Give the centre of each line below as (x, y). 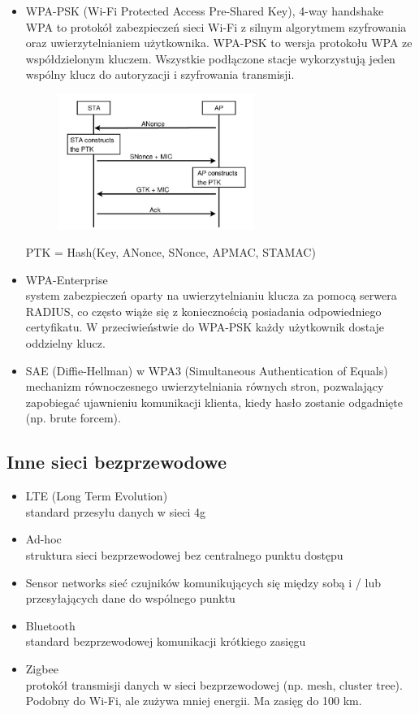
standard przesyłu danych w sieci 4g (116, 511)
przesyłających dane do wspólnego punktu (130, 598)
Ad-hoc (43, 539)
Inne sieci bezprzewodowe (117, 462)
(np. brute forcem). (73, 418)
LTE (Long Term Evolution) (97, 496)
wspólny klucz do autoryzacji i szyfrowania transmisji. (160, 74)
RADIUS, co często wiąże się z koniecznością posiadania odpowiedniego (203, 311)
